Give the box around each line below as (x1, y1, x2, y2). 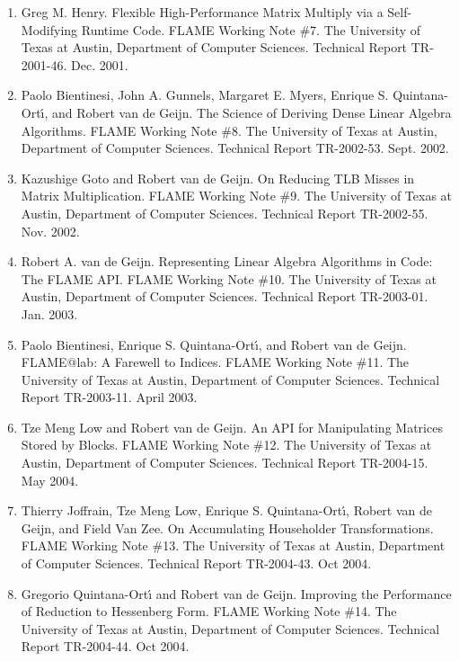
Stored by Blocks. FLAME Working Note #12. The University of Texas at (21, 435, 432, 454)
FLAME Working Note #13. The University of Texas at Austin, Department (21, 536, 446, 555)
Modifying (21, 20, 78, 39)
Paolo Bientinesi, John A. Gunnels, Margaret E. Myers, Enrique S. (21, 85, 389, 104)
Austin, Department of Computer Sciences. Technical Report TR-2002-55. (21, 203, 428, 222)
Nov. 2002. (21, 221, 80, 240)
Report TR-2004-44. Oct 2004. (21, 637, 190, 656)
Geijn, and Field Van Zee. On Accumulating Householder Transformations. (21, 518, 434, 537)
